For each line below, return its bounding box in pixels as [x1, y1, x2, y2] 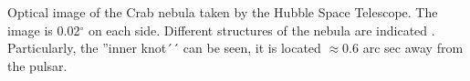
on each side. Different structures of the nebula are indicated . [88, 20, 435, 39]
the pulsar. [7, 56, 68, 75]
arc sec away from [362, 38, 464, 57]
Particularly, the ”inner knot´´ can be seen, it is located [7, 38, 321, 57]
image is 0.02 [7, 20, 80, 39]
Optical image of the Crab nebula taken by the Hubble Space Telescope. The [7, 3, 438, 21]
